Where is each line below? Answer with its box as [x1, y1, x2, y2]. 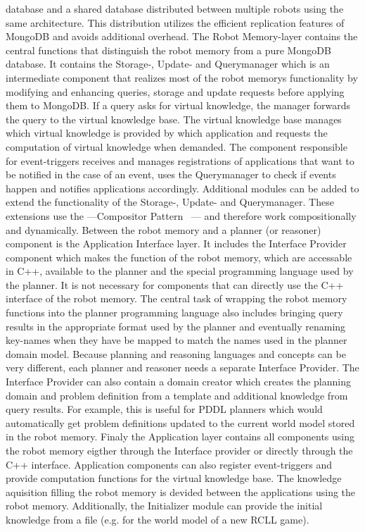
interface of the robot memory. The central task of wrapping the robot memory [6, 291, 347, 306]
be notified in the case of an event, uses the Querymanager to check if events [6, 167, 336, 182]
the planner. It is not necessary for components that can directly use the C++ [6, 277, 344, 292]
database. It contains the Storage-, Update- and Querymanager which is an [6, 56, 330, 71]
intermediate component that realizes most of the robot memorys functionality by [6, 70, 358, 85]
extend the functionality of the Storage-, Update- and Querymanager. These [6, 194, 334, 209]
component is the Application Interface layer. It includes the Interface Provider [6, 236, 347, 251]
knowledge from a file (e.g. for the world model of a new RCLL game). [6, 512, 309, 526]
